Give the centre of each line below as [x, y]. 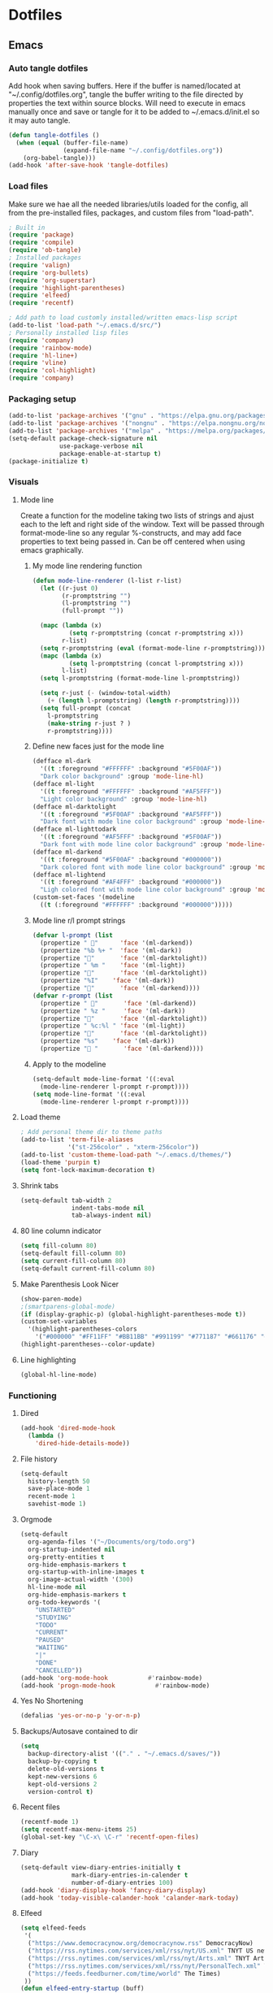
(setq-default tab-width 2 [66, 1201]
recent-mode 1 [52, 1496]
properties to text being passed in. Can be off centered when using [132, 541]
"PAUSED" [50, 1640]
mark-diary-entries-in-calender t [130, 1875]
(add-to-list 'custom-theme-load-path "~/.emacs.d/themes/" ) [126, 1155]
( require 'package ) [41, 235]
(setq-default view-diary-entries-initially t [100, 1868]
